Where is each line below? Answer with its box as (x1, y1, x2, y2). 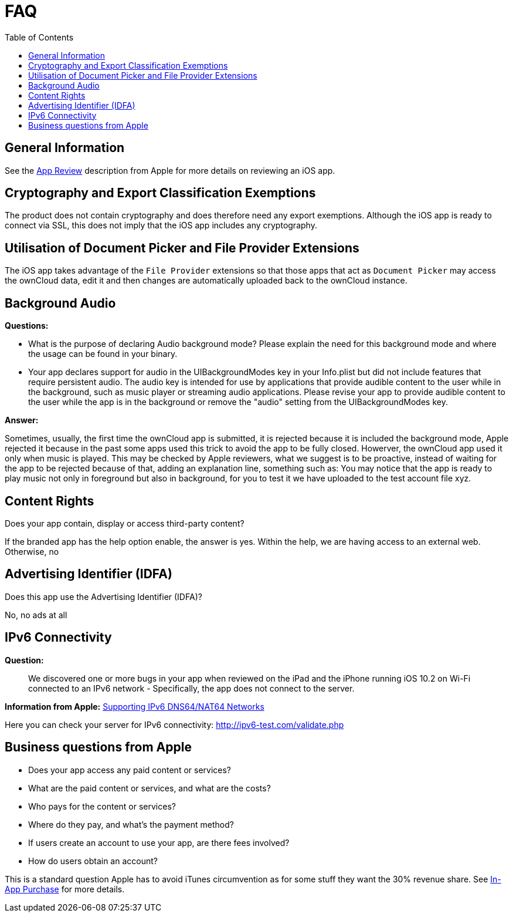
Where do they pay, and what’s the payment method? (28, 819, 234, 830)
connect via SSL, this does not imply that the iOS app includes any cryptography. (5, 220, 317, 231)
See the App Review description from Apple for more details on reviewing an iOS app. (5, 165, 335, 176)
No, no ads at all (5, 609, 67, 620)
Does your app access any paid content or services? (28, 764, 232, 775)
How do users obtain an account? (28, 855, 158, 866)
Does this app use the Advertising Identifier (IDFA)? (5, 591, 202, 602)
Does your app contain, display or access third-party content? (5, 518, 244, 528)
